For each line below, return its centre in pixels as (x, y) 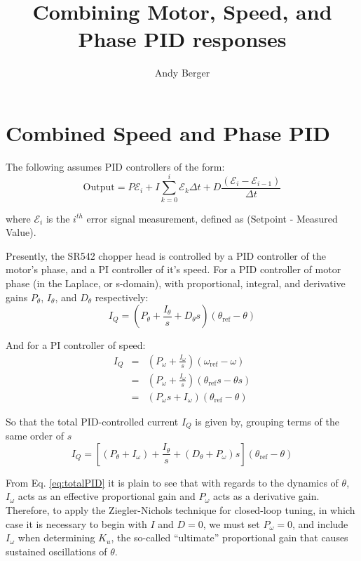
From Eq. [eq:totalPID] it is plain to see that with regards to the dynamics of (172, 482)
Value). (21, 232)
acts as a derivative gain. (266, 496)
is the (58, 218)
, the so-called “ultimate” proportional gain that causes (230, 537)
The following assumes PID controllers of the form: (115, 166)
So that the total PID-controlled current (92, 421)
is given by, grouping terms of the (267, 421)
